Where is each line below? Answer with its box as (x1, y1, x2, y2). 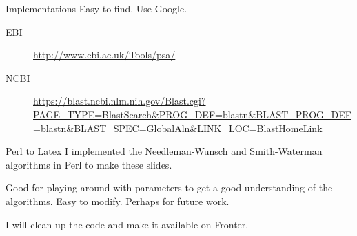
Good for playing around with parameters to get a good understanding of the (6, 180, 333, 195)
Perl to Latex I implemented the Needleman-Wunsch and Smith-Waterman (6, 144, 323, 158)
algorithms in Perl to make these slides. (6, 157, 172, 171)
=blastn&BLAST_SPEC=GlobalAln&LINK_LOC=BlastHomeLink (33, 120, 323, 135)
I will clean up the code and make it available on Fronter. (6, 217, 249, 231)
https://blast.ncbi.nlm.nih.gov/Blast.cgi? (33, 94, 206, 108)
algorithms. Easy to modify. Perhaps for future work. (6, 193, 229, 208)
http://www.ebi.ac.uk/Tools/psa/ (33, 47, 176, 62)
